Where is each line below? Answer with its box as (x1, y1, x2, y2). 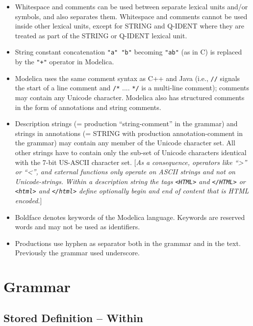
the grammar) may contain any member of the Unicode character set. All (15, 137, 235, 148)
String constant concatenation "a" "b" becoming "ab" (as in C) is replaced (15, 47, 242, 57)
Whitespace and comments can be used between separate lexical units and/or (15, 1, 248, 11)
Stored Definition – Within (3, 310, 143, 325)
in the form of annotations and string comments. (15, 102, 161, 112)
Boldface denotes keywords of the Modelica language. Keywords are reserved (15, 212, 245, 222)
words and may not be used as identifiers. (15, 221, 140, 232)
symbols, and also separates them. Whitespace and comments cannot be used (15, 11, 248, 21)
